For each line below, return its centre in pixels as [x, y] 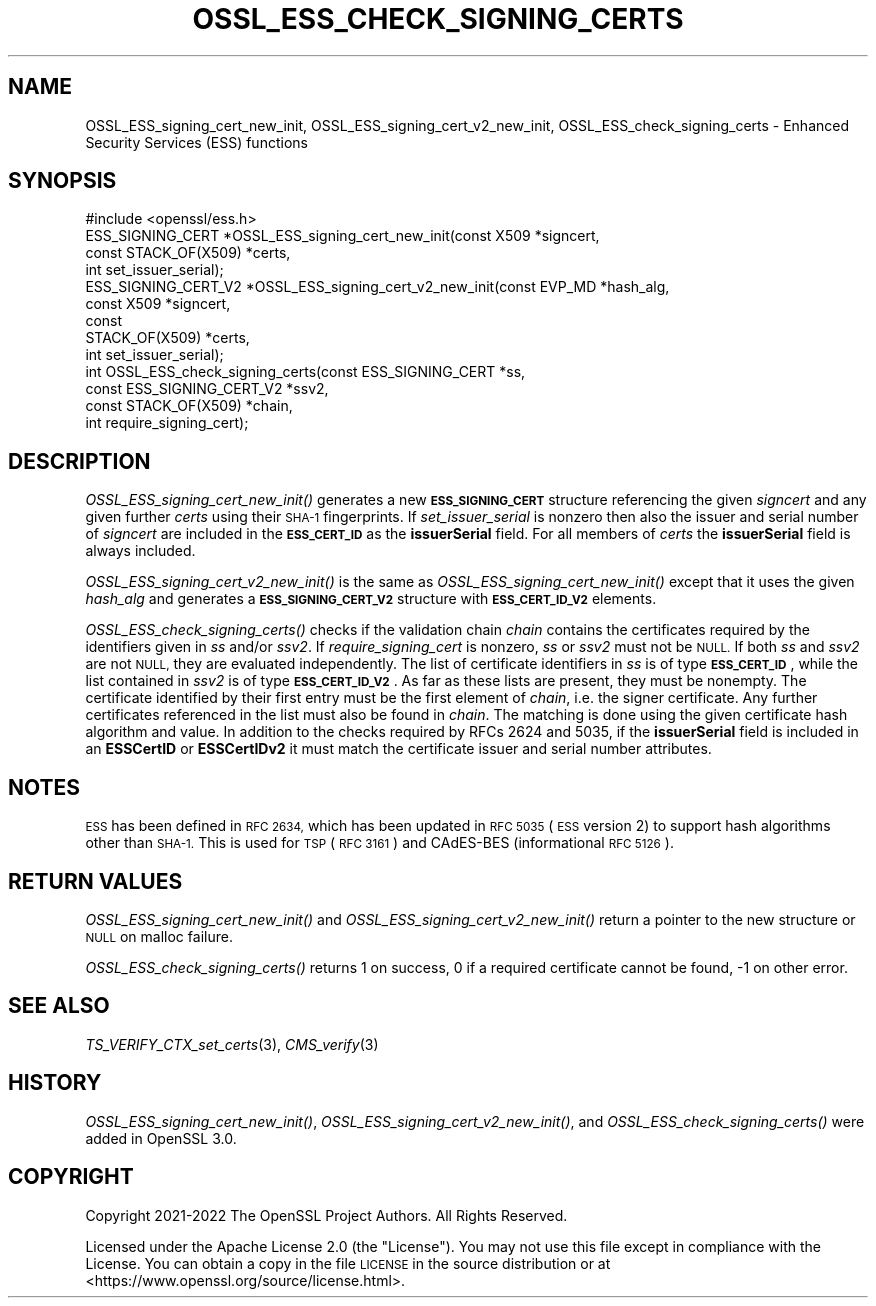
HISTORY [55, 1083]
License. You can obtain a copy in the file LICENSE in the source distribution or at [348, 1263]
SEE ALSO [59, 1006]
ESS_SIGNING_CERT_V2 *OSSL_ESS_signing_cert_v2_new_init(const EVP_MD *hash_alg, [377, 287]
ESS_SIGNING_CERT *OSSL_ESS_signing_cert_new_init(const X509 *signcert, [342, 236]
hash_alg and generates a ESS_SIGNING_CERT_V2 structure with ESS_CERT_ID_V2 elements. [371, 599]
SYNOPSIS [62, 181]
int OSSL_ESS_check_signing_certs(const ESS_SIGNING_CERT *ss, [305, 372]
